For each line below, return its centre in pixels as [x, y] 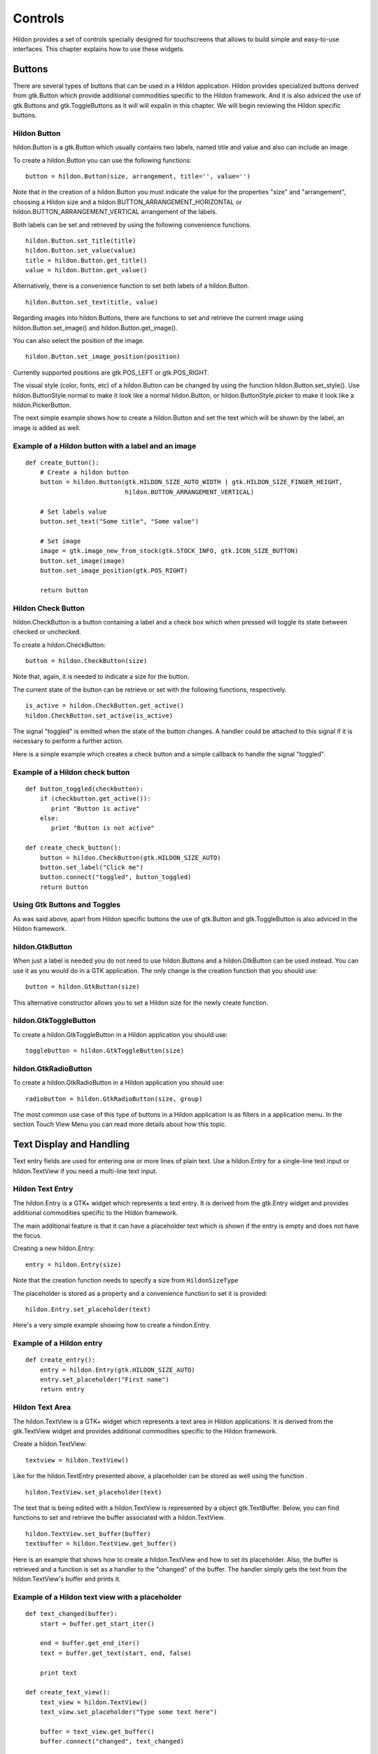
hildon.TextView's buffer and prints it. [67, 1579]
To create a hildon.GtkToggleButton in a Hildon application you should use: [120, 1034]
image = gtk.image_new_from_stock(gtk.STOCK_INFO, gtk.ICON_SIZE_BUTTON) [169, 551]
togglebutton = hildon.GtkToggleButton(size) [105, 1051]
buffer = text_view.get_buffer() [97, 1732]
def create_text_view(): [68, 1692]
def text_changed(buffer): [72, 1614]
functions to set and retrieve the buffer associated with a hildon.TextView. [119, 1518]
